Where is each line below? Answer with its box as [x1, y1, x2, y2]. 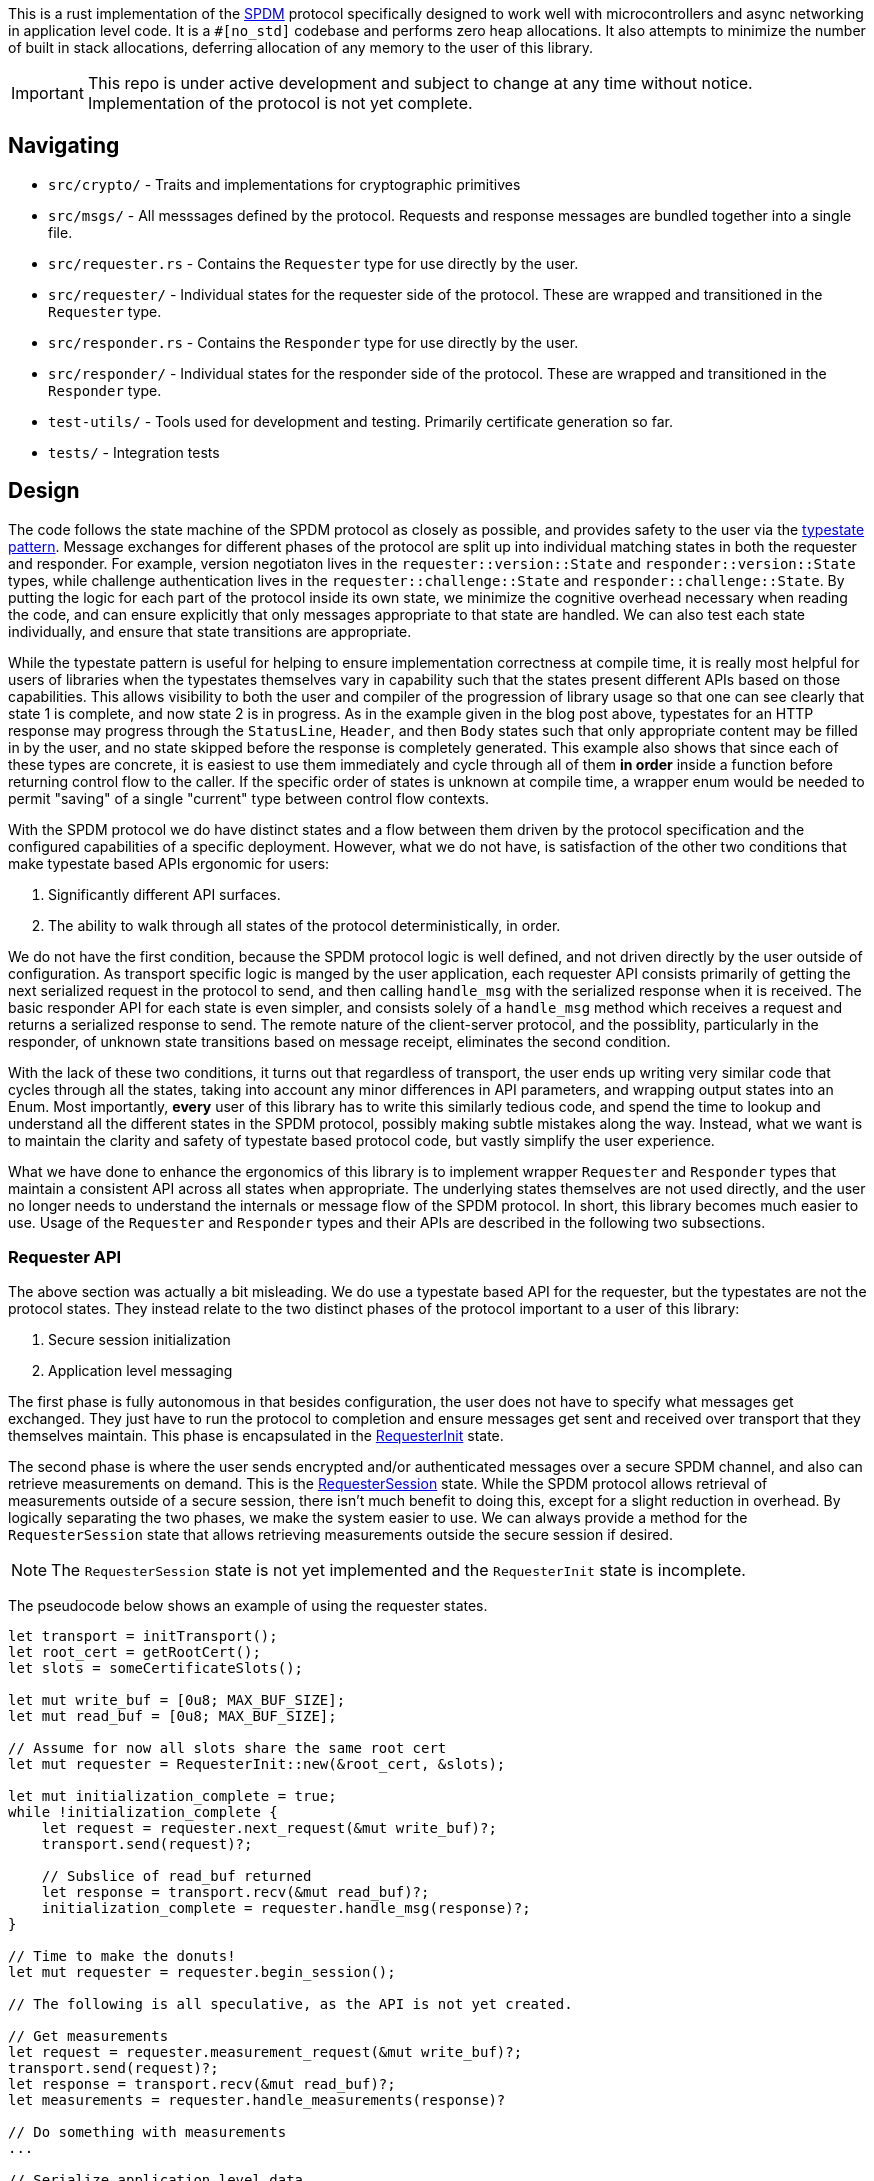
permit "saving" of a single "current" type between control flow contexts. [8, 789, 490, 807]
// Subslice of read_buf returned [41, 1868, 312, 1885]
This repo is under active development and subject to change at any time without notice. [87, 73, 753, 93]
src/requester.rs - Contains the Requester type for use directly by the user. [48, 254, 579, 272]
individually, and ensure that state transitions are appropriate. [8, 622, 412, 640]
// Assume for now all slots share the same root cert [8, 1740, 447, 1757]
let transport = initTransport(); [8, 1628, 278, 1645]
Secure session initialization [48, 1331, 231, 1349]
